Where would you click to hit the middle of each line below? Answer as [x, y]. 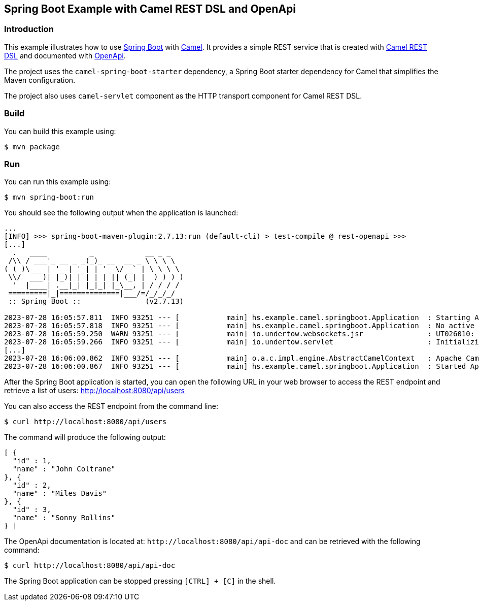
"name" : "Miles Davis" [60, 493]
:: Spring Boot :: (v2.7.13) [96, 301]
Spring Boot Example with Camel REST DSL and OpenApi [150, 9]
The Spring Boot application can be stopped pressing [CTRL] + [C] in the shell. [140, 581]
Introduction [29, 29]
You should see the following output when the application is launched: [121, 213]
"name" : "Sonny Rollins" [64, 518]
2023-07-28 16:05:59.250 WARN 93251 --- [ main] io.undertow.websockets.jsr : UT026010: [240, 334]
